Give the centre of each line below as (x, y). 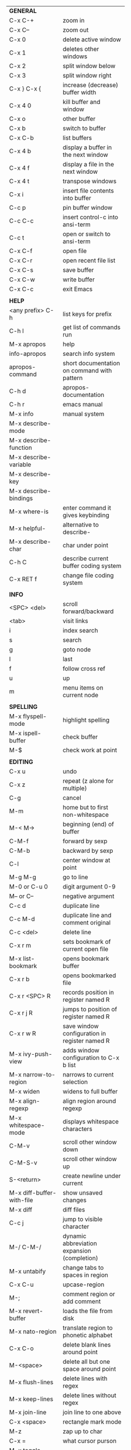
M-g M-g (23, 877)
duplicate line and (87, 915)
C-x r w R (23, 1033)
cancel (72, 798)
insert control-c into (90, 217)
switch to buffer (85, 128)
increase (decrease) (90, 85)
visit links (75, 621)
